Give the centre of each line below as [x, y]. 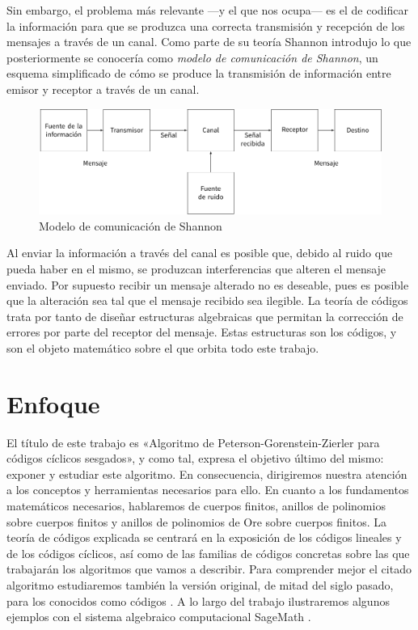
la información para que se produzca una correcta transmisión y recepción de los [206, 25]
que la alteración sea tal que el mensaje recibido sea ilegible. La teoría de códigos [207, 300]
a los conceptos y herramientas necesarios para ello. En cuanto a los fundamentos [208, 490]
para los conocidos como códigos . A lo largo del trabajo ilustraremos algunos [198, 600]
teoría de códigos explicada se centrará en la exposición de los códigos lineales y [204, 537]
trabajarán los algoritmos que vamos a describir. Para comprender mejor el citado [209, 569]
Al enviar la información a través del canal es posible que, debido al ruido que [200, 253]
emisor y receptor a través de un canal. [103, 89]
